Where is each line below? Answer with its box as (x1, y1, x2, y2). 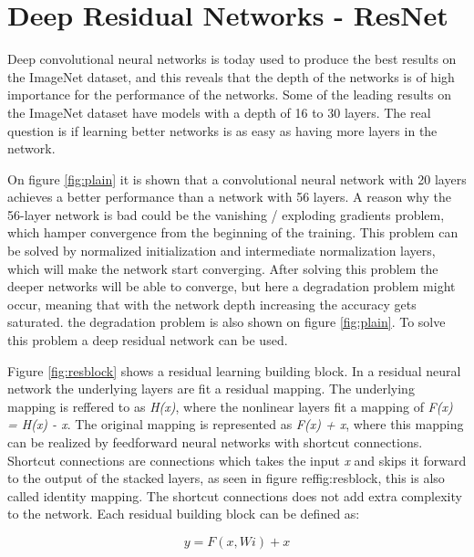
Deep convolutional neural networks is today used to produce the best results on (7, 49, 457, 68)
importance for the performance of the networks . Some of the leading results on (7, 85, 451, 104)
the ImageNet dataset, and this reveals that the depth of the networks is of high (7, 67, 455, 86)
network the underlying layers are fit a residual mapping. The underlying (7, 379, 415, 398)
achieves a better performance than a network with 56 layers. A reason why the (7, 187, 451, 206)
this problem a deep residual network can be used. (7, 331, 288, 350)
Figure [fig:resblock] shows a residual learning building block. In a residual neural (7, 361, 461, 380)
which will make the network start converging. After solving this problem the (7, 258, 438, 278)
